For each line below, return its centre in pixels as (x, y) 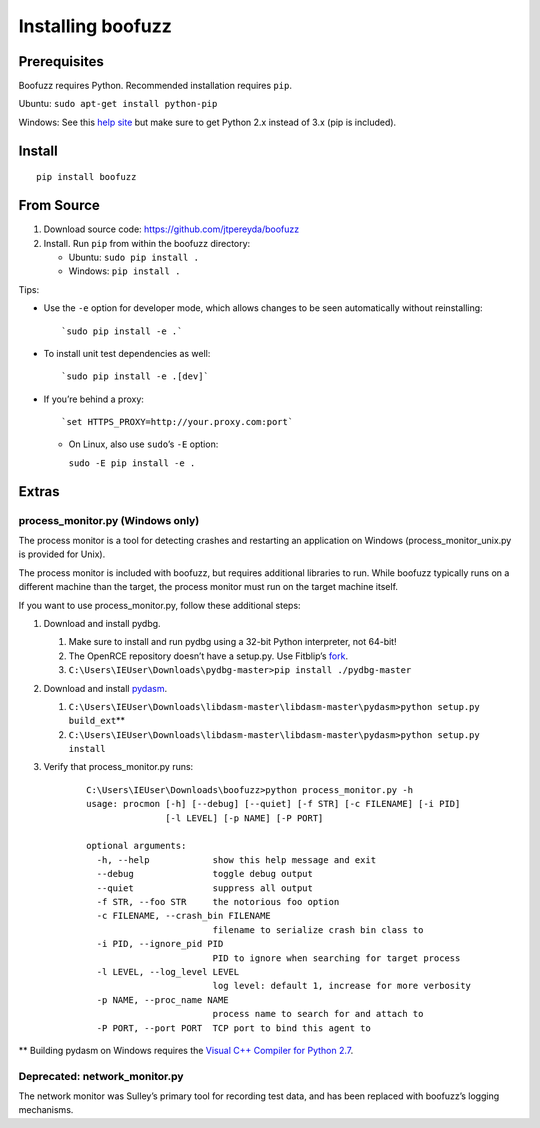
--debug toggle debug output (205, 874)
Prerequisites (61, 61)
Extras (39, 491)
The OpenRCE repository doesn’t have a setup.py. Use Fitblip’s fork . (208, 656)
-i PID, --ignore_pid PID (160, 944)
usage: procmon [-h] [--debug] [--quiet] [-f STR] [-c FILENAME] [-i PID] (273, 804)
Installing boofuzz (95, 26)
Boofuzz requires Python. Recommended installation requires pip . (155, 86)
